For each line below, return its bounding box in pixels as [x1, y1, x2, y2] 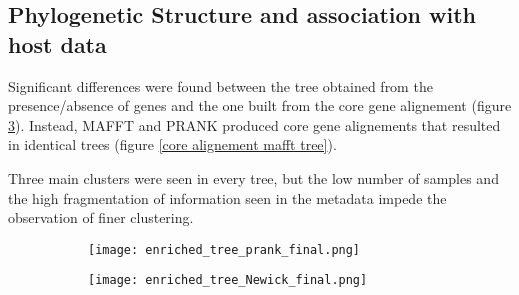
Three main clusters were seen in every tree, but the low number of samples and [8, 167, 499, 188]
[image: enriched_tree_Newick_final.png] [88, 273, 368, 288]
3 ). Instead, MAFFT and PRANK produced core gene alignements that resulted [8, 114, 501, 135]
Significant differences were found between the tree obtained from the [8, 75, 433, 96]
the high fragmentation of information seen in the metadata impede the [8, 187, 447, 208]
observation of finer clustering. [8, 207, 194, 228]
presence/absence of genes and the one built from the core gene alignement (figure [8, 95, 512, 116]
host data [8, 28, 107, 59]
